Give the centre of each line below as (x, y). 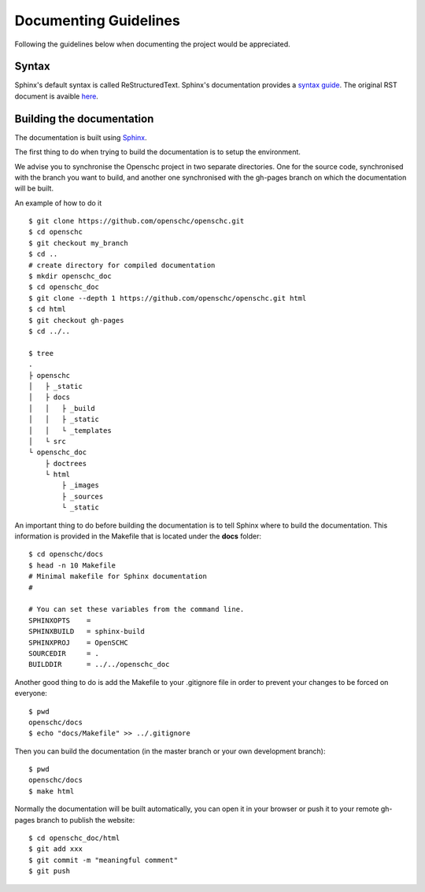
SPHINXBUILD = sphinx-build (87, 631)
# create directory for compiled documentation (122, 265)
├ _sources (83, 496)
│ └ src (47, 441)
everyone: (31, 694)
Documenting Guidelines (97, 20)
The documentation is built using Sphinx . (81, 137)
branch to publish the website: (86, 820)
